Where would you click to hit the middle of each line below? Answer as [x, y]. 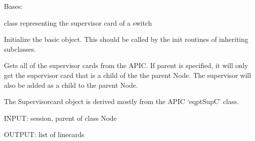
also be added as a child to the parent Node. [71, 85]
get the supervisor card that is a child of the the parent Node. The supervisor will [127, 75]
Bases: [14, 6]
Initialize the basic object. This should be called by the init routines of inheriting [126, 39]
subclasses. [20, 49]
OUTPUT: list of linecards [44, 134]
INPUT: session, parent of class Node [60, 118]
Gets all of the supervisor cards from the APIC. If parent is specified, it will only [126, 65]
